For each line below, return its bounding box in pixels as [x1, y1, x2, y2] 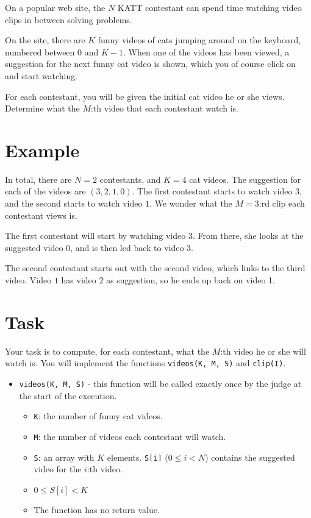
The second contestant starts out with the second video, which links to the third [5, 261, 306, 274]
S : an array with [34, 450, 95, 463]
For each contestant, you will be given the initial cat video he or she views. [5, 90, 285, 102]
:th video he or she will [220, 344, 306, 357]
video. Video [5, 274, 52, 286]
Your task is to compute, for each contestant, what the [5, 344, 210, 357]
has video [61, 274, 96, 286]
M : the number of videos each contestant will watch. [34, 430, 226, 442]
